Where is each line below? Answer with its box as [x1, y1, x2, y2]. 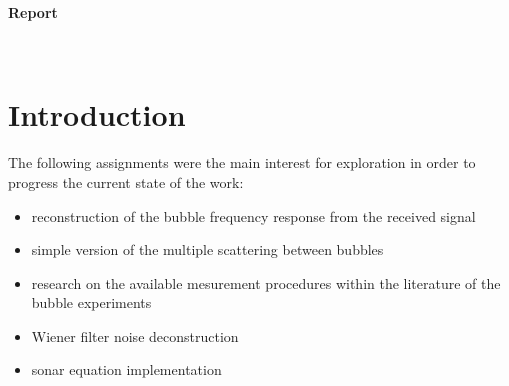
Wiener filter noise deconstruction [31, 325, 239, 346]
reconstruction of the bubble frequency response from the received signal [31, 205, 476, 226]
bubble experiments [31, 292, 152, 313]
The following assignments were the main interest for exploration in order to [8, 152, 476, 173]
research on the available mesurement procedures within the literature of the [31, 272, 501, 293]
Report [8, 2, 58, 22]
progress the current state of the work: [8, 171, 244, 192]
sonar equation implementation [31, 359, 222, 380]
